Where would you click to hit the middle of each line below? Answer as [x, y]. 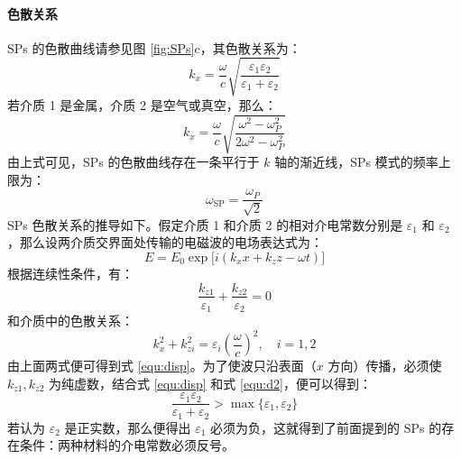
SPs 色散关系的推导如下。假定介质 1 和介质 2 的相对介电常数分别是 [205, 224]
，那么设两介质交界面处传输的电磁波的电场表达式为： [165, 242]
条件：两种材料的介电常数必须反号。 [127, 445]
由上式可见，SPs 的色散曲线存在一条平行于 [134, 162]
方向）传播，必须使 [385, 366]
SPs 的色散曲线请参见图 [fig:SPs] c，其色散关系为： [154, 47]
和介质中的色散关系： [70, 321]
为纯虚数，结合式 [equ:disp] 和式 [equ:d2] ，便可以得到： [210, 383]
